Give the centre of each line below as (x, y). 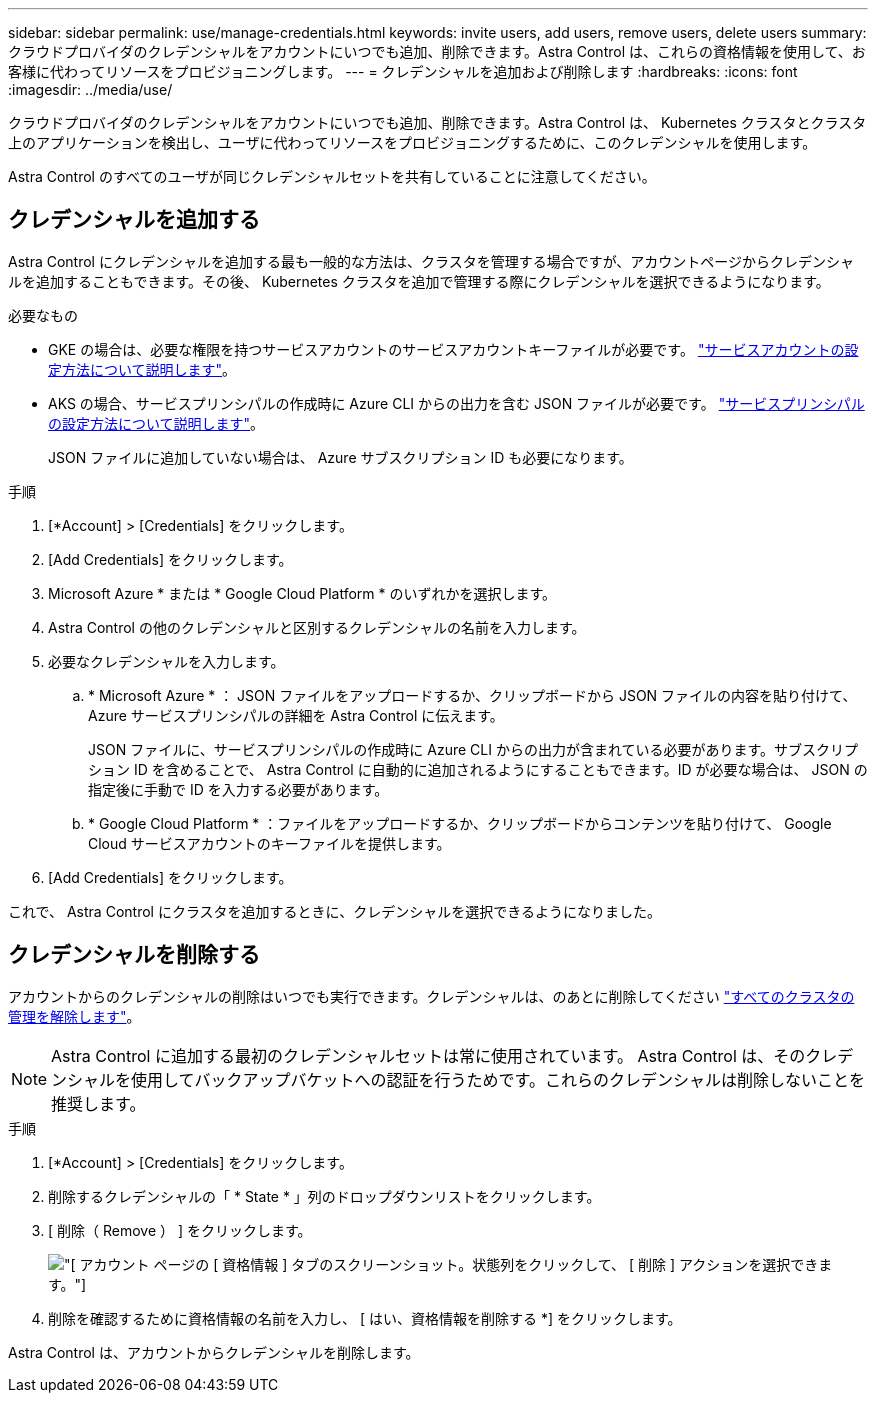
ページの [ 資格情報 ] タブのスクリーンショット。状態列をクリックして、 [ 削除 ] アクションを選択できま (493, 1264)
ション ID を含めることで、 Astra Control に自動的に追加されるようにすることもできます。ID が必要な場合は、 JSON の (478, 769)
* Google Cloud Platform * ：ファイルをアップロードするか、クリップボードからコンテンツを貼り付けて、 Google (460, 823)
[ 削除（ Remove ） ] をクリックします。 (180, 1230)
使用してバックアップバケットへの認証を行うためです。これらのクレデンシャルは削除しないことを (498, 1079)
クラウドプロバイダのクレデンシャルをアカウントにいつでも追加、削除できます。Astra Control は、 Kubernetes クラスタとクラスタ (437, 122)
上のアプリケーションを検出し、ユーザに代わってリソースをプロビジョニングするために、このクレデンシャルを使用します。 (412, 142)
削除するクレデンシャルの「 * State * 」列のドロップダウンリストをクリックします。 (324, 1196)
